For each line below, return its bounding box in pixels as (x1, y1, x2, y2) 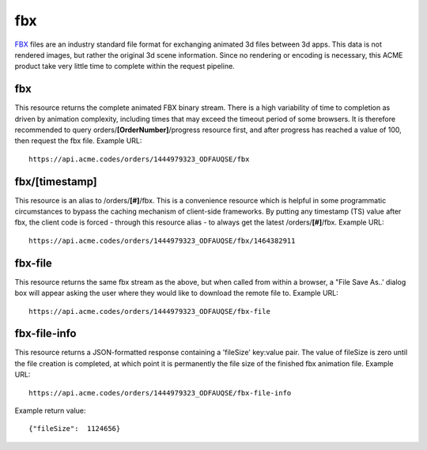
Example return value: (14, 406, 86, 415)
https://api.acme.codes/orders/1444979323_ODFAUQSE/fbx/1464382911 (28, 236, 296, 245)
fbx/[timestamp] (14, 175, 98, 188)
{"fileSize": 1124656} (28, 424, 121, 433)
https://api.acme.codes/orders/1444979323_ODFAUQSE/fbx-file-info (28, 388, 292, 397)
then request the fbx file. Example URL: (14, 136, 142, 146)
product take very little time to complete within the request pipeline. (14, 62, 235, 71)
